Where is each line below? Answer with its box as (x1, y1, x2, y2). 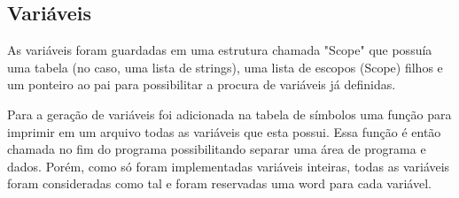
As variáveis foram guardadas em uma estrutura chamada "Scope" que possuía (7, 41, 432, 59)
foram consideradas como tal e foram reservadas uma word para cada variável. (7, 174, 432, 193)
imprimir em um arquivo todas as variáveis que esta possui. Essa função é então (7, 122, 441, 141)
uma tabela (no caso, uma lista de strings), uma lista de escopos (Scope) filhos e (7, 57, 443, 76)
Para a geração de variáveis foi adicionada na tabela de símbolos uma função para (7, 104, 452, 123)
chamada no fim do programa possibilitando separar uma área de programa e (7, 140, 426, 158)
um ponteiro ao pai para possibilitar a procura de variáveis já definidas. (7, 75, 396, 94)
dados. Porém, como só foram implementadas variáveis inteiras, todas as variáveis (7, 156, 450, 175)
